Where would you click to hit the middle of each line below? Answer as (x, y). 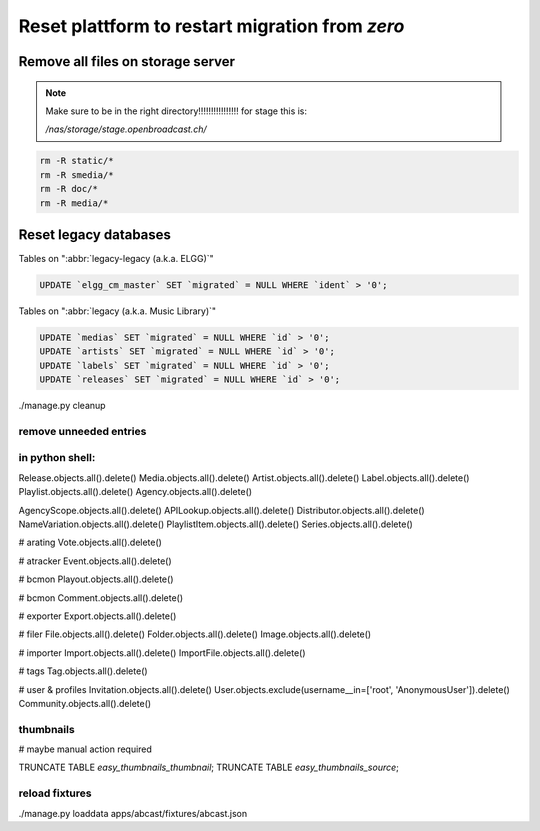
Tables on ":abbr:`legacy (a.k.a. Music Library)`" (117, 311)
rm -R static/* (76, 161)
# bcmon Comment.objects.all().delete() (101, 597)
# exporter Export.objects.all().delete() (97, 616)
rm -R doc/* (69, 189)
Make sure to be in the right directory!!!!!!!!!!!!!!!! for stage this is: (176, 111)
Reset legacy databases (95, 234)
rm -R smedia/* (76, 174)
